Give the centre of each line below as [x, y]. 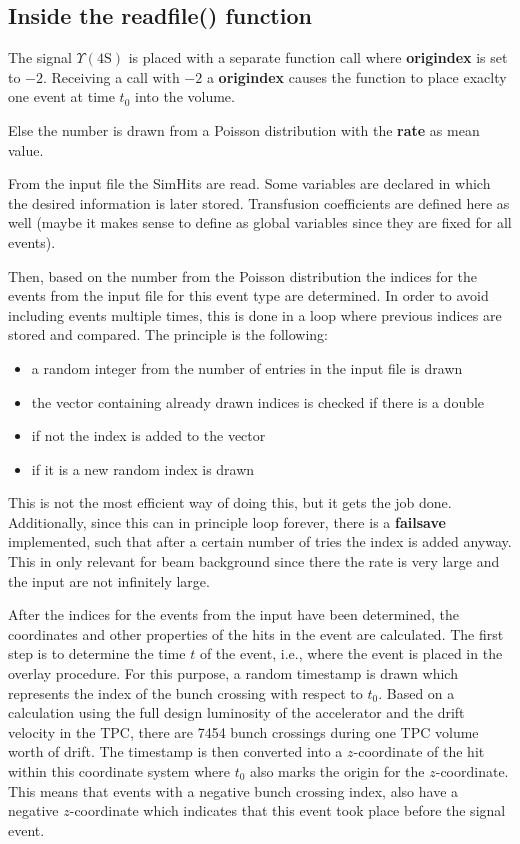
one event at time [61, 96]
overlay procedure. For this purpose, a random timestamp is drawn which [233, 673]
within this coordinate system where [119, 771]
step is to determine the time [97, 653]
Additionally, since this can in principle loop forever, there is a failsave [227, 521]
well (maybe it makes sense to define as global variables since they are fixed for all [260, 222]
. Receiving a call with [111, 76]
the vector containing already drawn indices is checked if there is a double [258, 401]
